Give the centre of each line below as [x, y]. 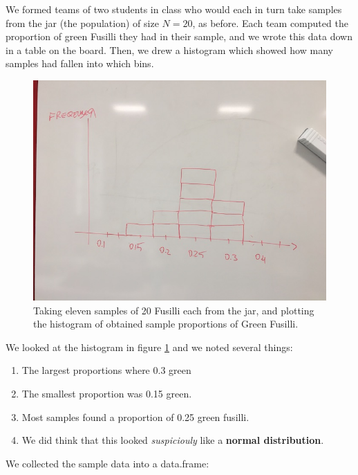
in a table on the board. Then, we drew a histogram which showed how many [169, 50]
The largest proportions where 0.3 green [106, 370]
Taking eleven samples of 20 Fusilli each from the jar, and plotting [174, 310]
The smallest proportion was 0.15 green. [107, 394]
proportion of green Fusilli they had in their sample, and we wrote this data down [179, 36]
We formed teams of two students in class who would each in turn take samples [174, 9]
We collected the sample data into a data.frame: [107, 463]
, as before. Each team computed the [270, 23]
